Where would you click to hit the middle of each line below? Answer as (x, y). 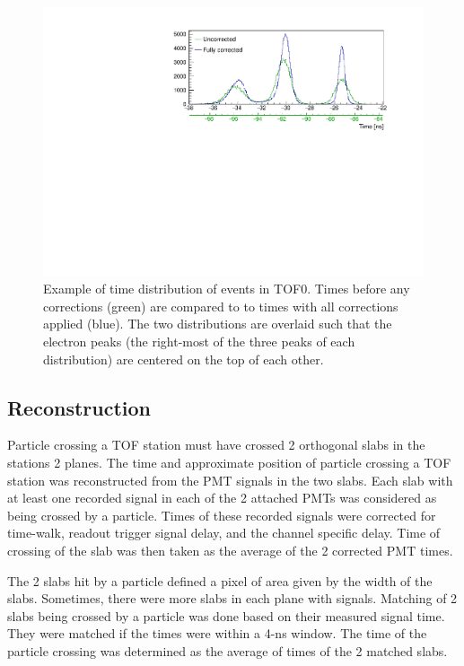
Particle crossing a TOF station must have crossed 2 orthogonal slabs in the (216, 445)
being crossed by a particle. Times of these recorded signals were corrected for (222, 515)
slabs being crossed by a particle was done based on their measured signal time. (226, 615)
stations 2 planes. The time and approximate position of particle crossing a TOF (229, 463)
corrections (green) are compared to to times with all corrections (221, 306)
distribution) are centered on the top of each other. (184, 359)
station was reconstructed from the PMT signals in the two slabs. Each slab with (230, 480)
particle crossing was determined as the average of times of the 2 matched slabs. (228, 650)
